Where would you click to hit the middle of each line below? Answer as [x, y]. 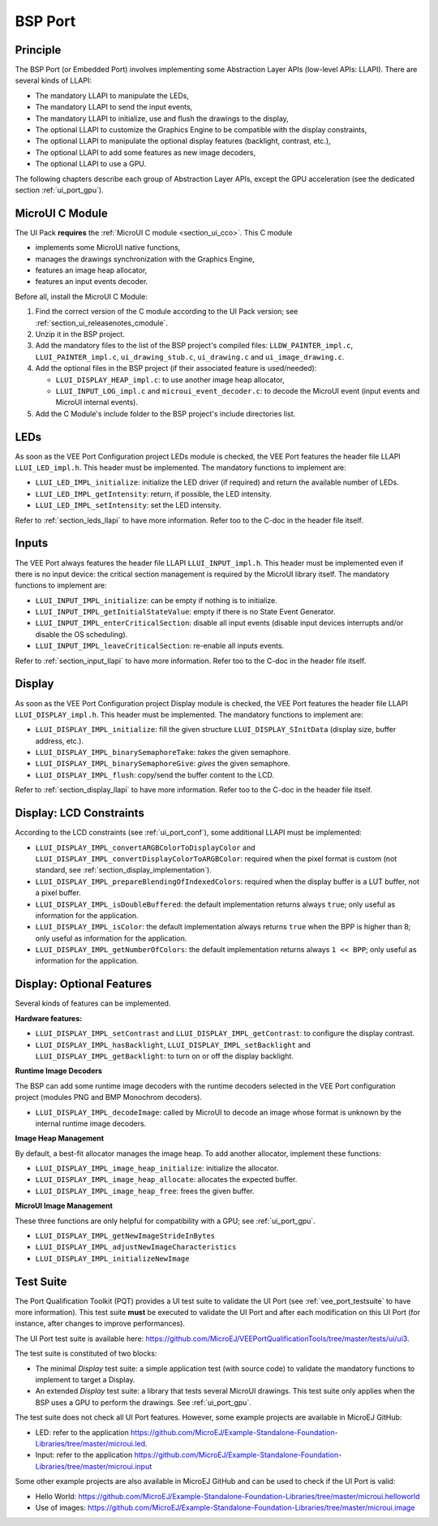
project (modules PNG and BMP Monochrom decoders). [109, 1097]
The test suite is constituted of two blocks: [86, 1354]
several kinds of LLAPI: [54, 80]
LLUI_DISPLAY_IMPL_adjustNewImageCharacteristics [136, 1247]
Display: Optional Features [84, 984]
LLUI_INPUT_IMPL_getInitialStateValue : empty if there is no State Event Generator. [185, 612]
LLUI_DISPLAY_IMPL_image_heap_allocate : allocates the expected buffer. [166, 1179]
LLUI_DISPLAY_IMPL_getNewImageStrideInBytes [125, 1236]
